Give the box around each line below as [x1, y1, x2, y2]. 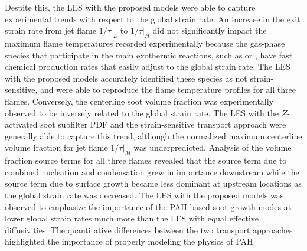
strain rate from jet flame [5, 24, 96, 37]
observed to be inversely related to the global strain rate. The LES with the [5, 106, 279, 119]
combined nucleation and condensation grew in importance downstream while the [5, 165, 299, 178]
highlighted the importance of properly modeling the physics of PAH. [5, 235, 256, 247]
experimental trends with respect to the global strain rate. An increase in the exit [5, 12, 301, 25]
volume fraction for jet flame [5, 141, 108, 154]
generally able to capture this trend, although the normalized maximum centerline [5, 129, 302, 142]
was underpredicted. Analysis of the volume [133, 141, 292, 154]
